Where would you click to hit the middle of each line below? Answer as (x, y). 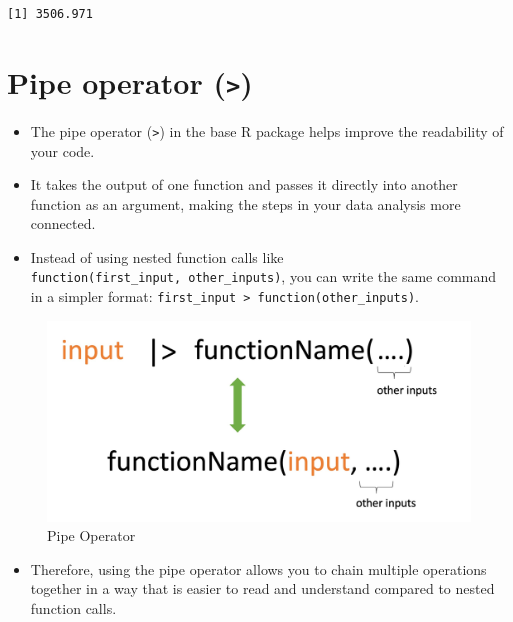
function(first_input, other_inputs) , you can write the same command (263, 276)
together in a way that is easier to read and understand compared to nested (262, 588)
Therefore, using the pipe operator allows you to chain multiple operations (258, 568)
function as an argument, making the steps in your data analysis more (245, 203)
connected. (63, 223)
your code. (62, 150)
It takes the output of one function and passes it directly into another (244, 184)
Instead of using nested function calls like (157, 256)
